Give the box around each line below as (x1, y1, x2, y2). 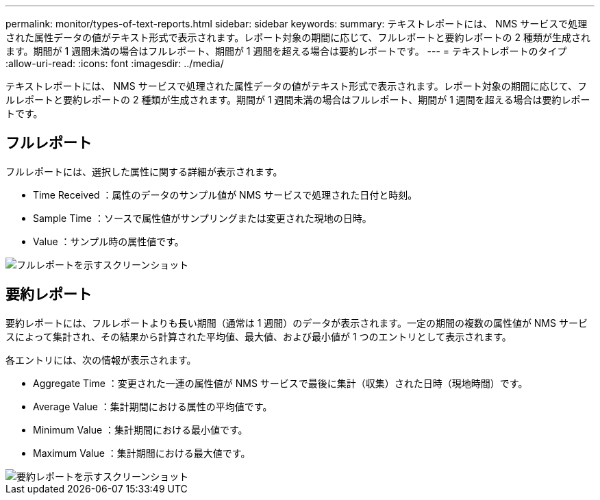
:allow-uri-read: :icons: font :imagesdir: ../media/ (5, 58, 224, 69)
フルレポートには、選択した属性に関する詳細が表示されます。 (5, 165, 283, 177)
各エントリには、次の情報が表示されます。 (5, 353, 197, 366)
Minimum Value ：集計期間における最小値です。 (33, 423, 248, 436)
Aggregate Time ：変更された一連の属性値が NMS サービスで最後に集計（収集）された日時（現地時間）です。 (33, 377, 528, 389)
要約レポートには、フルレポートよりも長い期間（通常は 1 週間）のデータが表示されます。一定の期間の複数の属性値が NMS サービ (5, 316, 588, 329)
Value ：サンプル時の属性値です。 (33, 235, 184, 247)
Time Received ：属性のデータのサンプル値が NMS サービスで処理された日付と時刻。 (33, 188, 418, 201)
